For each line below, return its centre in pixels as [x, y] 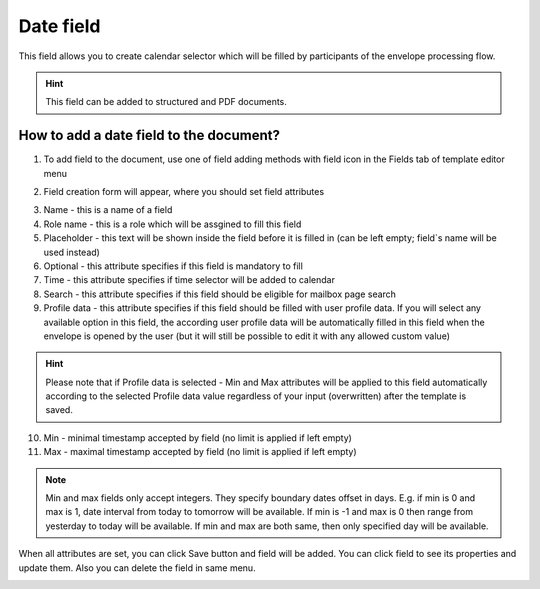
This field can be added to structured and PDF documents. [166, 102]
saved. [59, 410]
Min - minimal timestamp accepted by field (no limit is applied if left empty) [197, 437]
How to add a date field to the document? [149, 135]
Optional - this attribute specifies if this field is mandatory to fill [173, 266]
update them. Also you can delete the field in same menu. [137, 567]
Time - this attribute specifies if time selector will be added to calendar [189, 280]
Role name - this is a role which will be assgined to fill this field [172, 224]
